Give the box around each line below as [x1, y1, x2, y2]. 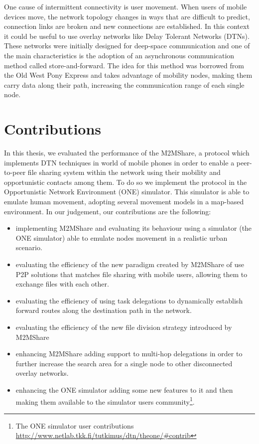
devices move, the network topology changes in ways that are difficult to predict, [4, 11, 250, 21]
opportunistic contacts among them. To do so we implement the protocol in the [4, 176, 247, 187]
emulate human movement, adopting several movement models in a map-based [4, 196, 244, 207]
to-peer [4, 167, 26, 177]
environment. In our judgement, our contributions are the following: [4, 206, 211, 216]
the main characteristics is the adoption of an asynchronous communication [4, 50, 235, 60]
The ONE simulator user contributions [15, 420, 134, 431]
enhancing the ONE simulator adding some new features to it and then [15, 384, 233, 395]
